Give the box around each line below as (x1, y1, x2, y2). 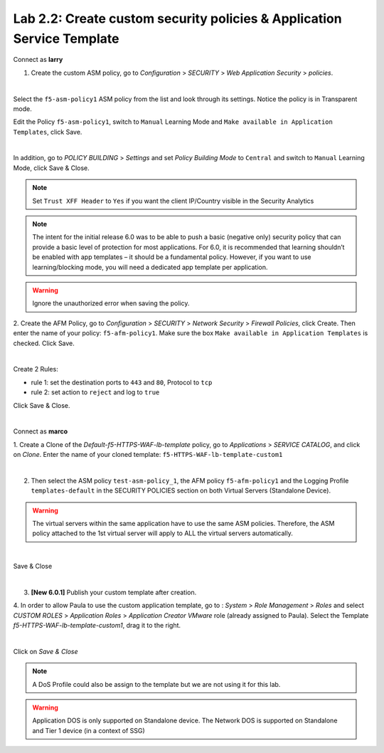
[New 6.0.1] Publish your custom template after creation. (31, 588, 197, 596)
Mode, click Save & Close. (13, 164, 90, 172)
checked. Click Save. (13, 339, 75, 347)
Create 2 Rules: (13, 365, 58, 374)
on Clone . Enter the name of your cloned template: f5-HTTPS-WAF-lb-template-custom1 (13, 451, 283, 459)
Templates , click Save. (13, 127, 82, 136)
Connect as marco (13, 427, 68, 436)
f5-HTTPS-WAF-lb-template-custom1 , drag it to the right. (13, 621, 181, 630)
